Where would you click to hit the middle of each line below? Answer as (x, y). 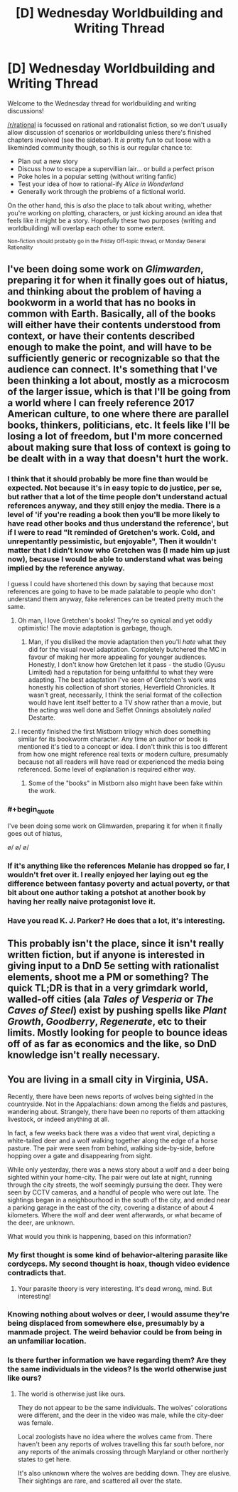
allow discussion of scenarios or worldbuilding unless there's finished (109, 132)
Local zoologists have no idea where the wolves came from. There (115, 1436)
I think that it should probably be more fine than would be (108, 479)
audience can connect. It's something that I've (113, 370)
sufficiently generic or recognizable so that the (114, 358)
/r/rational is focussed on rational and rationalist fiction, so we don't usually (117, 124)
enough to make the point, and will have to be (110, 347)
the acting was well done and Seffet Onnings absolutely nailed (120, 710)
